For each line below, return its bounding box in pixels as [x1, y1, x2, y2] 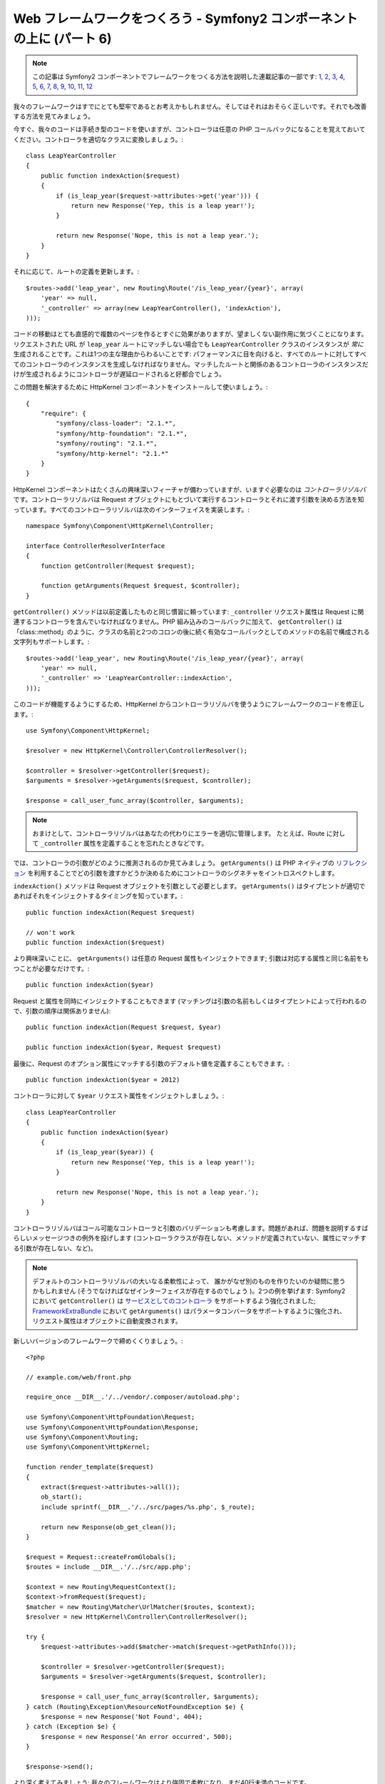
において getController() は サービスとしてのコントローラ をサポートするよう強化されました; [32, 1297, 317, 1305]
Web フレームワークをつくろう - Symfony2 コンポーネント [13, 11, 358, 26]
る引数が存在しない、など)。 [13, 1244, 98, 1252]
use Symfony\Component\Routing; [26, 1433, 139, 1441]
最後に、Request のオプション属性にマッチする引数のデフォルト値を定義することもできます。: [13, 1059, 290, 1068]
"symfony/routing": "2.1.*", [56, 440, 158, 447]
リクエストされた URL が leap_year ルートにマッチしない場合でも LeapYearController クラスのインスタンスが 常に [13, 340, 364, 348]
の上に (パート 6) [13, 31, 112, 46]
